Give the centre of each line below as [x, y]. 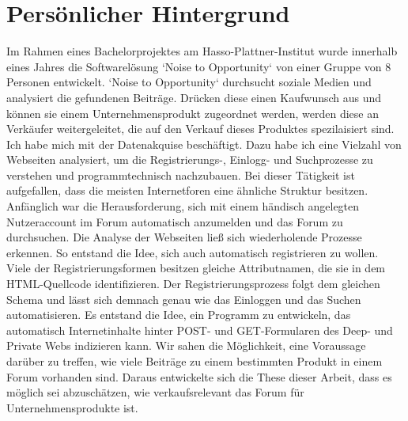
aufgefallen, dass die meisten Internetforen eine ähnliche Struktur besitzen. [187, 190]
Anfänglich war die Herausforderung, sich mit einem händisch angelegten [183, 206]
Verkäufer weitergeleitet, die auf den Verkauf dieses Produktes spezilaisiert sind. [200, 129]
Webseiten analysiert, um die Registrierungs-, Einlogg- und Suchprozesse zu [190, 159]
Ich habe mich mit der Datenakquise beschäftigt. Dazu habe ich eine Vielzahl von [204, 144]
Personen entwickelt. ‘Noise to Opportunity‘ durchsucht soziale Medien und [189, 82]
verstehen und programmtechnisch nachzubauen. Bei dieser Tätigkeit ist [181, 174]
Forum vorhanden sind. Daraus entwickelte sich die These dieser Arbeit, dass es [199, 376]
